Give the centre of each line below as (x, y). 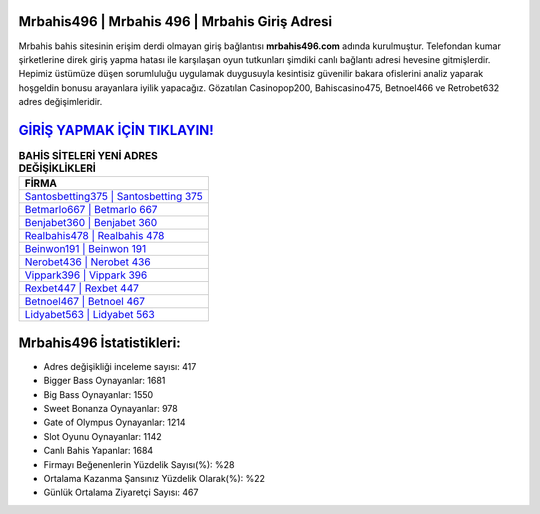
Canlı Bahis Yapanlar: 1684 (98, 451)
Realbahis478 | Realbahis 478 (94, 236)
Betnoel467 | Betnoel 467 (84, 302)
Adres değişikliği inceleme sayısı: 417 (120, 366)
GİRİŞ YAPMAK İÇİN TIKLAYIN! (116, 130)
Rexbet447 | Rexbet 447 (82, 288)
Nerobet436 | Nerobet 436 (87, 262)
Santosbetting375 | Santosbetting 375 (114, 197)
